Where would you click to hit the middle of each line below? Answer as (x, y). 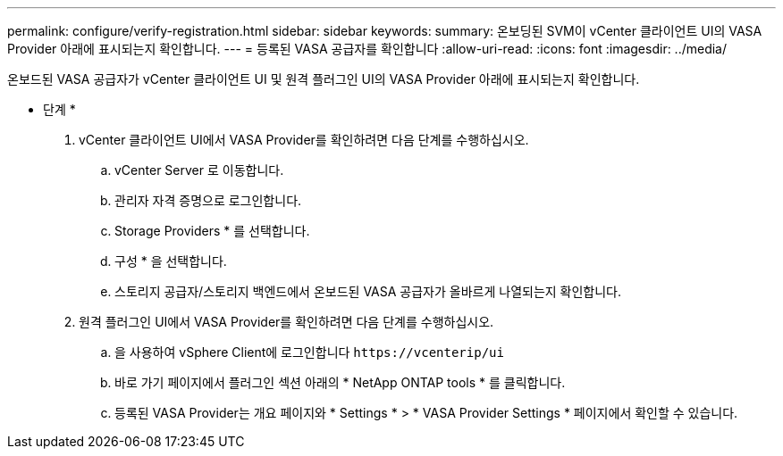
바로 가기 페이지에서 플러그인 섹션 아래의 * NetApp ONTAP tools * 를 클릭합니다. (340, 382)
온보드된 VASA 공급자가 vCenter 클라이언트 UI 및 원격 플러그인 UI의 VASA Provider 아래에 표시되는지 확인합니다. (324, 79)
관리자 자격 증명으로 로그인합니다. (208, 200)
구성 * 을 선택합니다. (171, 261)
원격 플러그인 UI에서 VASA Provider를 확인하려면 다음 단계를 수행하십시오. (286, 322)
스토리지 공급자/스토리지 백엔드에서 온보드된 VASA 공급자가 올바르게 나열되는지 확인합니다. (368, 291)
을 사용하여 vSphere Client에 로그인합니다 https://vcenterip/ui (309, 352)
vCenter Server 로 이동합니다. (199, 170)
